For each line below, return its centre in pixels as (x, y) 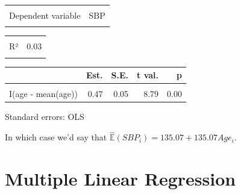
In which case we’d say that (56, 137)
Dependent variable (45, 15)
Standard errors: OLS (45, 117)
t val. (148, 75)
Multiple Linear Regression (120, 178)
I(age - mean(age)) (43, 94)
